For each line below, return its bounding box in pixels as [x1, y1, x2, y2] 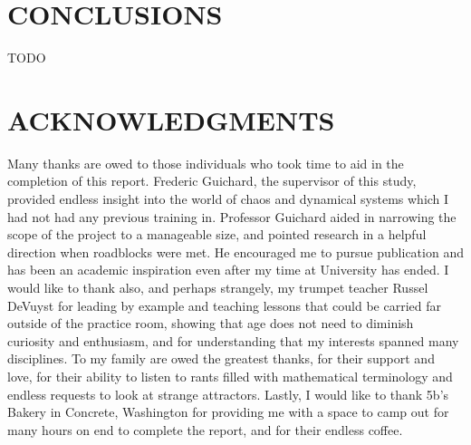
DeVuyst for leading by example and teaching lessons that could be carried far [7, 295, 442, 314]
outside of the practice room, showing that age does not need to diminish [7, 314, 414, 333]
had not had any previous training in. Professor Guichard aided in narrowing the [7, 207, 457, 226]
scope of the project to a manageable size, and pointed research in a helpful [7, 225, 427, 244]
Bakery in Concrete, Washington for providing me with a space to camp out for [7, 402, 449, 421]
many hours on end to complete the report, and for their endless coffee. [7, 420, 403, 439]
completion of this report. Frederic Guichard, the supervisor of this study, [7, 171, 417, 190]
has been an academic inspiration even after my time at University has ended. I [7, 260, 449, 279]
